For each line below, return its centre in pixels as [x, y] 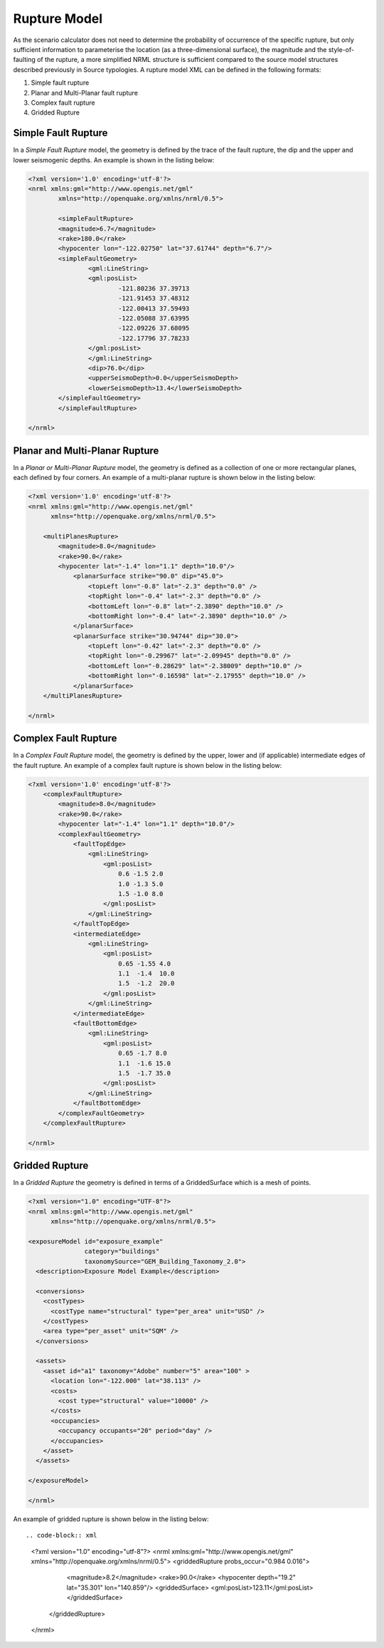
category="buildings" [122, 1251]
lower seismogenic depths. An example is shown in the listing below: [114, 160]
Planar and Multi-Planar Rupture [86, 450]
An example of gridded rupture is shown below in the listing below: [111, 1519]
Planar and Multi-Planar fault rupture [85, 93]
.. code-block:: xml [62, 1535]
